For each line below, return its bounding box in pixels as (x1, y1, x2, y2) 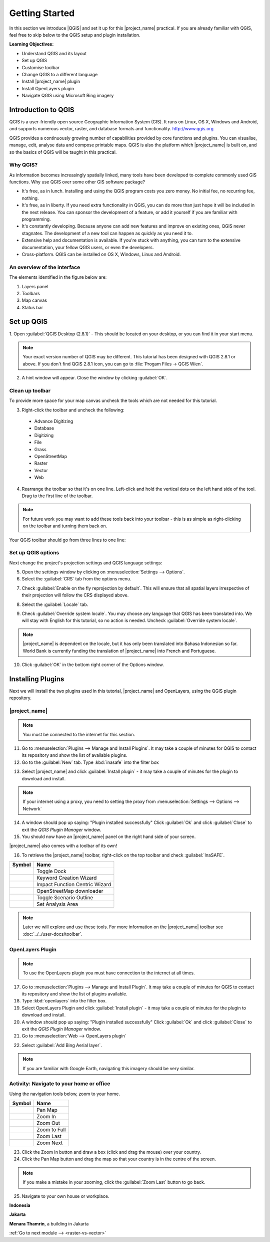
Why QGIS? (9, 161, 38, 168)
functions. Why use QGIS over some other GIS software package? (9, 179, 145, 185)
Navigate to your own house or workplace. (21, 1193, 109, 1199)
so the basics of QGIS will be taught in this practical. (9, 149, 117, 155)
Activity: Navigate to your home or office (9, 1080, 110, 1087)
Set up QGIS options (9, 549, 59, 556)
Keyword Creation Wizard (36, 875, 97, 882)
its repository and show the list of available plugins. (21, 752, 127, 758)
